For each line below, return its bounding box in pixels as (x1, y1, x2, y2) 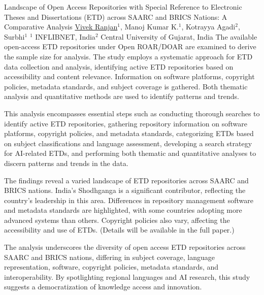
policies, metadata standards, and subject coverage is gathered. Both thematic (4, 81, 248, 91)
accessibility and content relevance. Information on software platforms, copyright (4, 71, 255, 82)
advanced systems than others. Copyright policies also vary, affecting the (4, 214, 230, 225)
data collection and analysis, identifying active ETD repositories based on (4, 61, 234, 72)
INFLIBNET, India (35, 31, 95, 42)
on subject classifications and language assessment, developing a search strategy (4, 138, 252, 148)
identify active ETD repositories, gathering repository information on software (4, 118, 247, 128)
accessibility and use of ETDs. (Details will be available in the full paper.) (4, 224, 235, 235)
